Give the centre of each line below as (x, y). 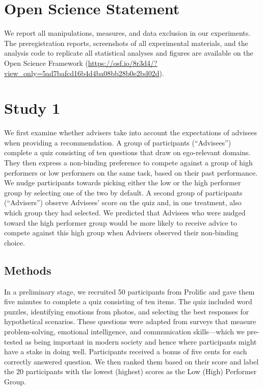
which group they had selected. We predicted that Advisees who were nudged (125, 212)
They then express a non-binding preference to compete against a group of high (128, 162)
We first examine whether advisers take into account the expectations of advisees (130, 132)
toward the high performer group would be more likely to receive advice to (121, 222)
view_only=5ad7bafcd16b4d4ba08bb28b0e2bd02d (82, 73)
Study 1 (32, 108)
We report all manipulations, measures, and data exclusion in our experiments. (127, 33)
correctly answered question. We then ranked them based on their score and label (131, 361)
